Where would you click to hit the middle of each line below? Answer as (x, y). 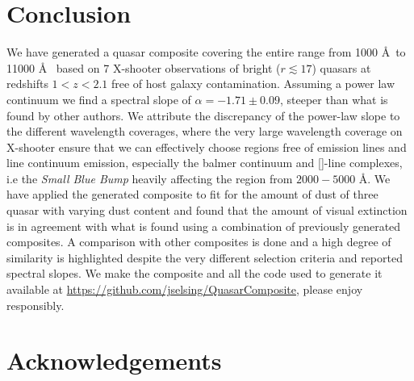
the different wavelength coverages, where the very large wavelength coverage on (205, 131)
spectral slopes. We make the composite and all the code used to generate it (194, 273)
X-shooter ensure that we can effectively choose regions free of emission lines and (207, 147)
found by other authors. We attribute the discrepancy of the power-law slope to (203, 115)
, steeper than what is (334, 99)
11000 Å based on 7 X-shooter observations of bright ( (144, 67)
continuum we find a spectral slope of (99, 99)
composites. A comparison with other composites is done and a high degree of (199, 242)
